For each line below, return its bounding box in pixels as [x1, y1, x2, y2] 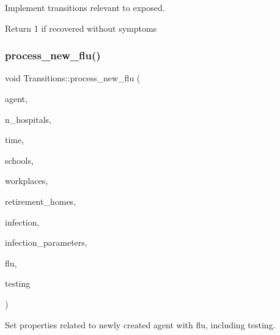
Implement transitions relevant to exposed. [5, 1, 165, 13]
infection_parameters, [5, 236, 87, 249]
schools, [5, 153, 34, 166]
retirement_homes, [5, 194, 76, 207]
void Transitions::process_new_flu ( [5, 72, 141, 84]
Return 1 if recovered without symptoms [5, 21, 157, 34]
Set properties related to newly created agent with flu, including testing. [5, 318, 276, 331]
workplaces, [5, 174, 48, 187]
